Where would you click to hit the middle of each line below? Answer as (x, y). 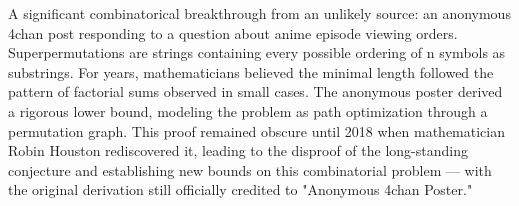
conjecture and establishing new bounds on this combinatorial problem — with (250, 169)
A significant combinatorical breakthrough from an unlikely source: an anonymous (259, 13)
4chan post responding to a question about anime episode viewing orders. (233, 32)
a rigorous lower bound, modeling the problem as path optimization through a (248, 110)
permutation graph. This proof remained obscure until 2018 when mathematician (256, 130)
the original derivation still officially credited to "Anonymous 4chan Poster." (240, 189)
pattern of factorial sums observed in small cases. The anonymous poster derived (255, 91)
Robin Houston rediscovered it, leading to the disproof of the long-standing (238, 150)
